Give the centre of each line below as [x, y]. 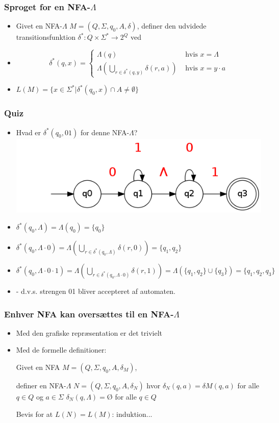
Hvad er [29, 132]
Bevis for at [34, 414]
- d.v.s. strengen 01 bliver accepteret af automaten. [96, 291]
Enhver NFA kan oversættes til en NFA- [89, 314]
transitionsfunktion [46, 37]
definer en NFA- [41, 385]
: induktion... [132, 414]
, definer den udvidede [172, 26]
